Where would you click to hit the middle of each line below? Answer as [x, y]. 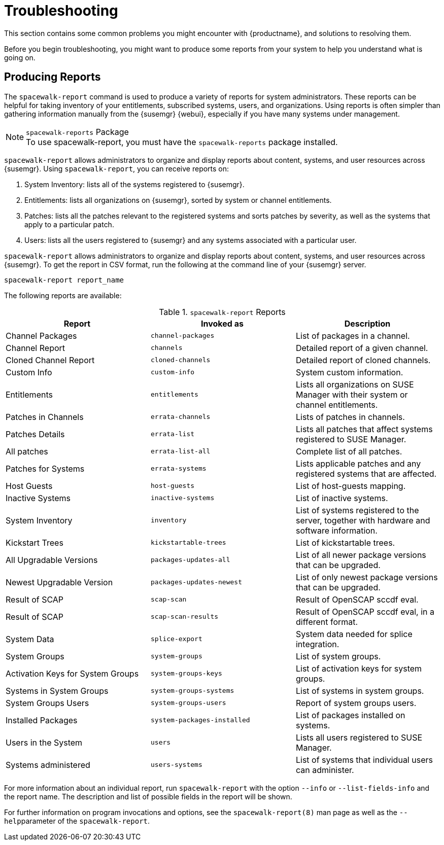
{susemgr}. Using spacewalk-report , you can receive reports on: [117, 168]
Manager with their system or [352, 394]
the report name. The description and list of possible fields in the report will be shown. [148, 796]
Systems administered [48, 765]
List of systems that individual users [364, 760]
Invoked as [222, 323]
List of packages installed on [350, 715]
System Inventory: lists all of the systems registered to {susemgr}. [134, 184]
